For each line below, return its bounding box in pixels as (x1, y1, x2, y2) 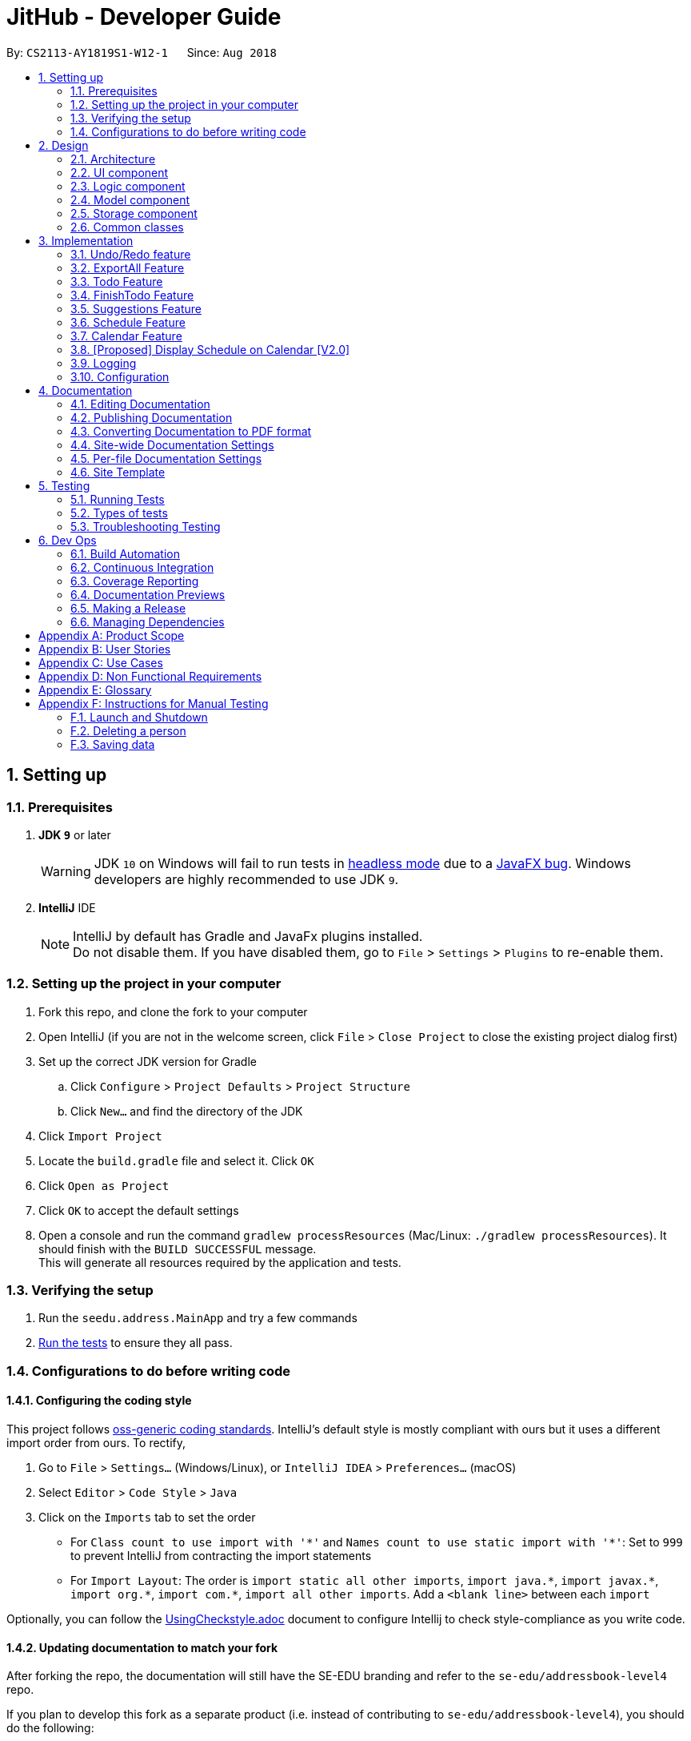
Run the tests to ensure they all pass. (38, 1336, 233, 1350)
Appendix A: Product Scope (38, 628, 185, 642)
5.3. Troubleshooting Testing (70, 519, 221, 533)
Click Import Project (38, 1128, 162, 1143)
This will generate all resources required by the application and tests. (38, 1255, 401, 1269)
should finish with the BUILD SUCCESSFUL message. (38, 1241, 317, 1256)
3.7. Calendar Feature (70, 328, 182, 343)
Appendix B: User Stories (38, 641, 171, 656)
